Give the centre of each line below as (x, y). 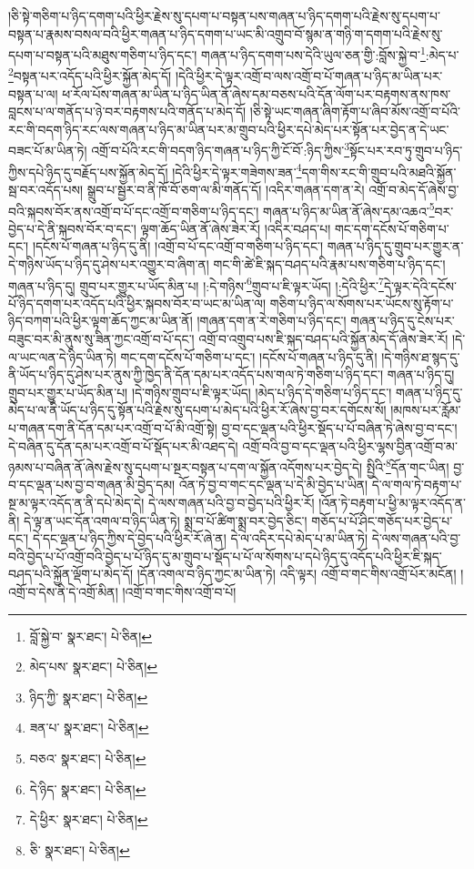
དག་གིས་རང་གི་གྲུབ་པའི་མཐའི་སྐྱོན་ (379, 172)
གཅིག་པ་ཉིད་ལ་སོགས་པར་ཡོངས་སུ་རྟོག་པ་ (362, 303)
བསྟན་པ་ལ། (33, 93)
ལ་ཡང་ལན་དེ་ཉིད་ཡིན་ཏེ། (62, 356)
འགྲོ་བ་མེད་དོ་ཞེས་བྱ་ (414, 189)
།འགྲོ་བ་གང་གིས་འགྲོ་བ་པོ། (179, 591)
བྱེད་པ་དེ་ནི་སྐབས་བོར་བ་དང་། (72, 228)
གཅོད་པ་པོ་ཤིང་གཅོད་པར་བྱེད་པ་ (382, 520)
